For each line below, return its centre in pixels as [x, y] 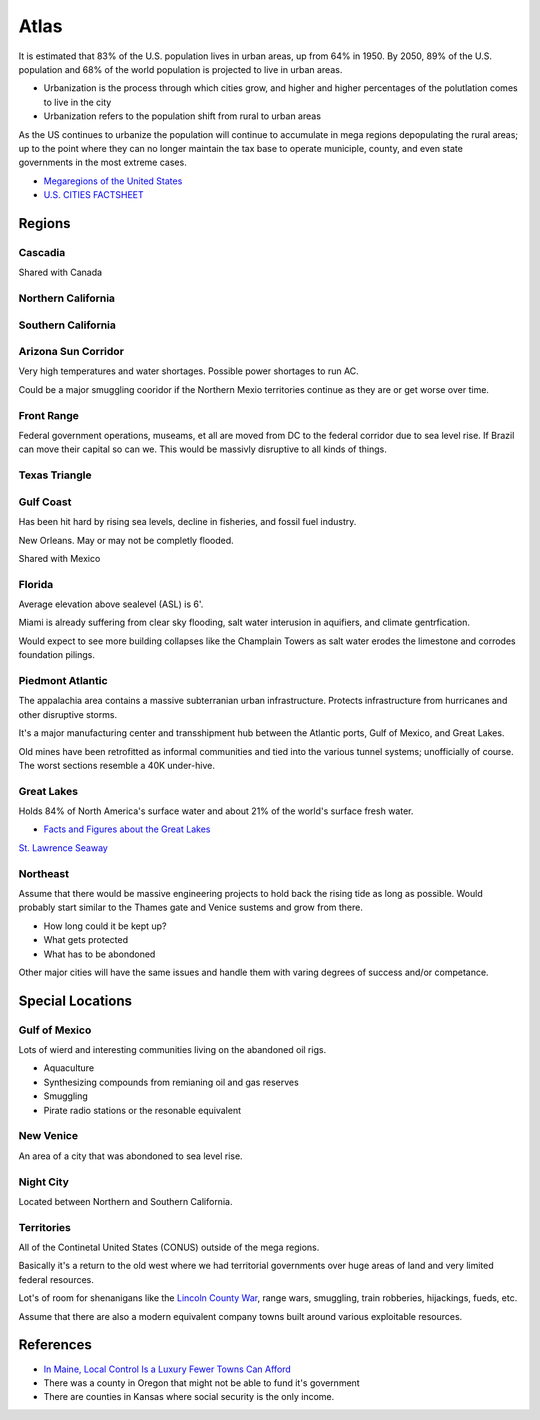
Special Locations [75, 1000]
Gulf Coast [45, 502]
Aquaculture [69, 1068]
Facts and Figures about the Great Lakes [127, 829]
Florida [36, 584]
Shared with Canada [60, 272]
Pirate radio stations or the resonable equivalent [142, 1110]
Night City [44, 1182]
